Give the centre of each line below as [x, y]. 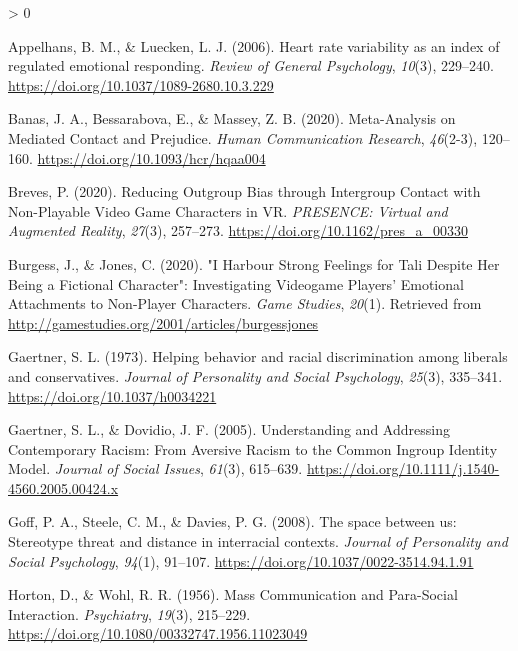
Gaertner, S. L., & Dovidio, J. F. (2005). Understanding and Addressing [229, 429]
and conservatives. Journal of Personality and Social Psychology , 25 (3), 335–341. [255, 375]
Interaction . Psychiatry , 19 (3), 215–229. [129, 613]
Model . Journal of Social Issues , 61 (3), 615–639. [155, 468]
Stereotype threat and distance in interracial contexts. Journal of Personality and [258, 541]
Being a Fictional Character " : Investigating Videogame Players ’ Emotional [236, 283]
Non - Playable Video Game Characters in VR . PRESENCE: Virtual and [228, 210]
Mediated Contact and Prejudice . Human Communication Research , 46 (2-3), [243, 137]
